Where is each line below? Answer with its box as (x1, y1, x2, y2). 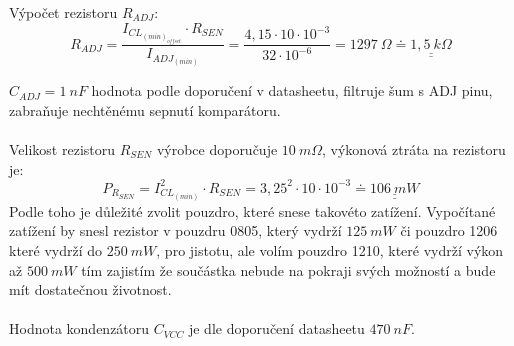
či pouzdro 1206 (400, 220, 498, 241)
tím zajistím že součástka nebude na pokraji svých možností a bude (81, 259, 496, 280)
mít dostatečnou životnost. (9, 279, 172, 300)
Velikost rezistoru (9, 138, 116, 159)
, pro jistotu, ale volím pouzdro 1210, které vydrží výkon (156, 239, 504, 260)
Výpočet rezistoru (9, 2, 118, 22)
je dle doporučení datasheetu (188, 318, 365, 339)
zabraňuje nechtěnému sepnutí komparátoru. (9, 99, 281, 120)
